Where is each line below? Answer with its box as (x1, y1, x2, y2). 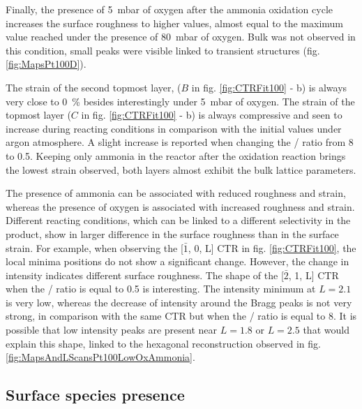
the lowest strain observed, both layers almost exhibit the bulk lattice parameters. (6, 162, 356, 177)
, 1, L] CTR (288, 267, 339, 282)
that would (303, 322, 349, 337)
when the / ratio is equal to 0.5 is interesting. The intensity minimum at (6, 281, 316, 296)
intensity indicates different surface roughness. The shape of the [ (6, 267, 284, 282)
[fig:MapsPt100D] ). (6, 57, 86, 71)
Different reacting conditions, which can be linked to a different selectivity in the (6, 213, 351, 228)
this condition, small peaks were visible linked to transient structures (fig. (6, 43, 320, 57)
